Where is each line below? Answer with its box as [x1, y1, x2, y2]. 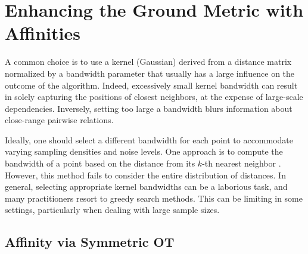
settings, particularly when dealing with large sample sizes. [5, 203, 220, 216]
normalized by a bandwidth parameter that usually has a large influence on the [5, 67, 295, 79]
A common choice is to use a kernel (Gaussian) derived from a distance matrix [5, 55, 292, 68]
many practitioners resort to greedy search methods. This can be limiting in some [5, 192, 303, 204]
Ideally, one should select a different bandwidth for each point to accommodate [5, 133, 294, 146]
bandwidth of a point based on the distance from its [5, 157, 195, 170]
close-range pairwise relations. [5, 114, 114, 126]
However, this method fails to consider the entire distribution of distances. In [5, 168, 286, 181]
